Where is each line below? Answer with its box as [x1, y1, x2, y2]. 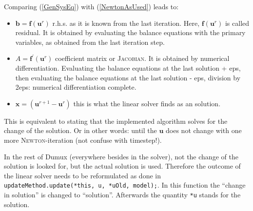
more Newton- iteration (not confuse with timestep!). [4, 134, 162, 145]
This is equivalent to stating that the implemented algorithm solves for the [4, 115, 228, 126]
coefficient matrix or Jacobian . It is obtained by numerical [55, 53, 230, 63]
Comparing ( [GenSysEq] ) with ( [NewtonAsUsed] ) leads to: [4, 1, 179, 11]
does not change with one [166, 125, 242, 135]
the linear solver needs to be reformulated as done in [4, 170, 161, 180]
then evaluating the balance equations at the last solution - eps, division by [15, 72, 241, 82]
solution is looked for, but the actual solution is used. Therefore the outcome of [4, 161, 241, 171]
